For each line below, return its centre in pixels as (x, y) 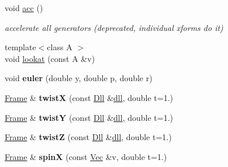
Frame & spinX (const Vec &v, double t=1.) (86, 156)
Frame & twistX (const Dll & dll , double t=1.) (89, 97)
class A (60, 47)
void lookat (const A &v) (50, 58)
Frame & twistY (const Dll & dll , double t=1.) (89, 117)
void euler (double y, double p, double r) (79, 78)
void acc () (24, 8)
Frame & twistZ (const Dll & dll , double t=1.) (88, 137)
